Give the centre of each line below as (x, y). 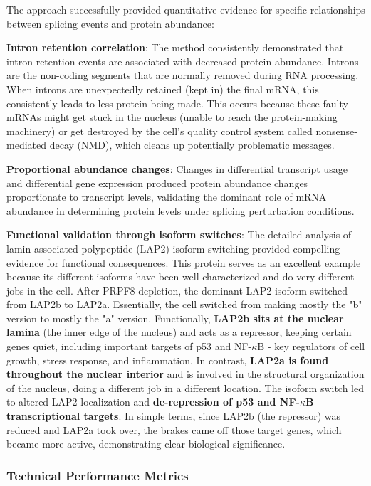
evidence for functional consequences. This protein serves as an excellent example (184, 262)
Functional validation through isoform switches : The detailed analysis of (179, 234)
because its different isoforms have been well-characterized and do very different (181, 276)
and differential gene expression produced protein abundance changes (157, 183)
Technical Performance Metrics (98, 475)
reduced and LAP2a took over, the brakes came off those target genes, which (174, 429)
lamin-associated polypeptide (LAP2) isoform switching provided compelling (173, 248)
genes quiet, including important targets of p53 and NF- (129, 346)
